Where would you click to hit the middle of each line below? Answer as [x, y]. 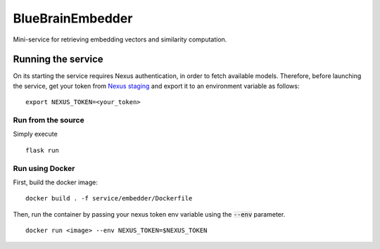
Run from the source [49, 120]
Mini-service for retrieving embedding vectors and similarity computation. [120, 39]
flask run [42, 150]
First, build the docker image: [55, 182]
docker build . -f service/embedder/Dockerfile [109, 198]
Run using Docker [44, 168]
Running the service [58, 59]
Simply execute [35, 134]
